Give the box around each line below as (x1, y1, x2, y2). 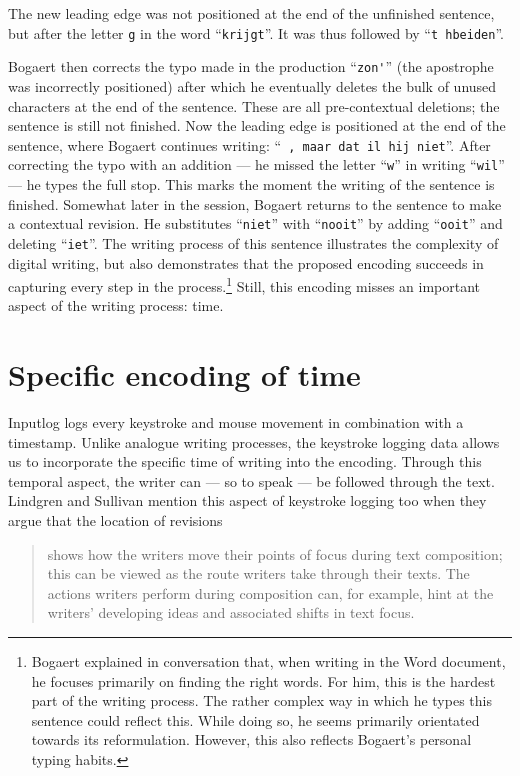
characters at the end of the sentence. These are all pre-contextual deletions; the (8, 95, 500, 116)
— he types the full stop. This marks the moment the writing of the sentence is (8, 174, 495, 194)
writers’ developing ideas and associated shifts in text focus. (47, 602, 415, 623)
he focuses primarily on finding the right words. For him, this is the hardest (31, 670, 496, 691)
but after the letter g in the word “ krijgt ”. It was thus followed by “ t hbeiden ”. (8, 22, 504, 43)
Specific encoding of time (8, 354, 361, 395)
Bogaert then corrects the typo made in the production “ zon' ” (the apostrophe (8, 56, 494, 77)
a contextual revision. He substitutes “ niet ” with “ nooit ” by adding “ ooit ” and (8, 213, 503, 234)
